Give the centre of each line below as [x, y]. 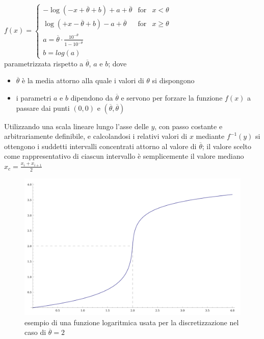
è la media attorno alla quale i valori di [83, 80]
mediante [210, 136]
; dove [117, 63]
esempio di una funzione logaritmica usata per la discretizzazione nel [132, 322]
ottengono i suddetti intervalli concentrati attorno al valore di [100, 146]
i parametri [34, 97]
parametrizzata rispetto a [44, 63]
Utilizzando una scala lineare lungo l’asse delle [76, 126]
